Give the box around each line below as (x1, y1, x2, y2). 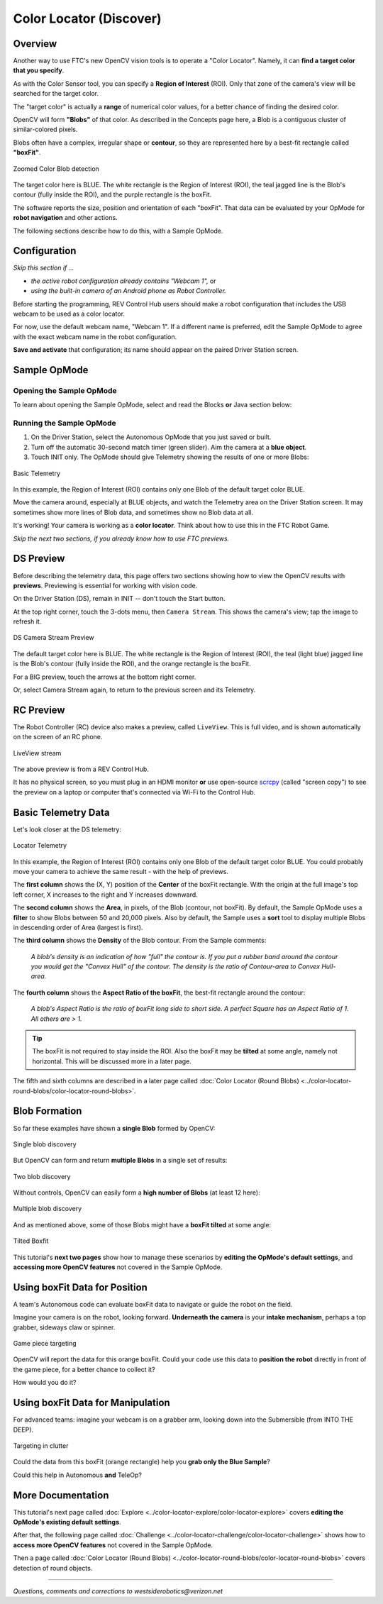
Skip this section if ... (13, 263, 74, 272)
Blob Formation (13, 1105, 82, 1117)
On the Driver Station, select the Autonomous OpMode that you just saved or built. (30, 433, 272, 441)
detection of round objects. (13, 1564, 93, 1572)
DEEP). (13, 1425, 34, 1434)
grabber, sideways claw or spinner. (13, 1323, 116, 1332)
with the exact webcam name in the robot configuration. (13, 332, 177, 341)
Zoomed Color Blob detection (13, 164, 99, 173)
